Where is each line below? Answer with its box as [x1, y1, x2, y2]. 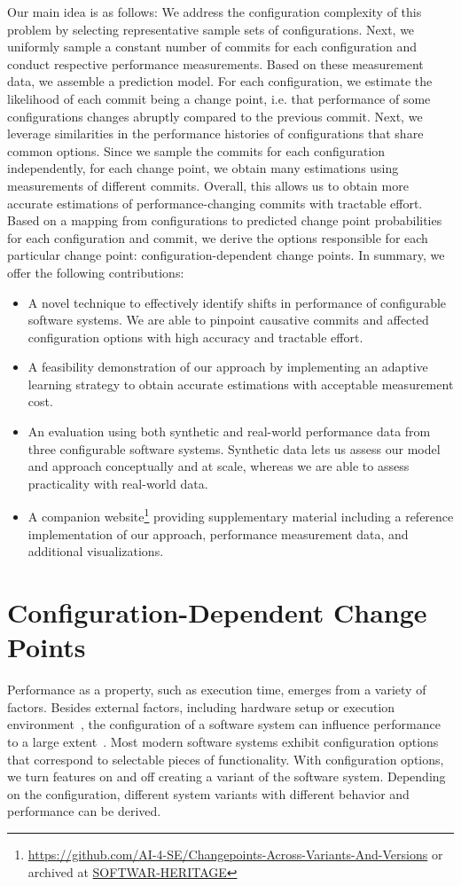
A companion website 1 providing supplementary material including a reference [27, 505, 454, 526]
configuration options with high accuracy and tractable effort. [27, 327, 363, 346]
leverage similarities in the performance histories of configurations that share [7, 124, 424, 143]
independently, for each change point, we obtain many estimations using [7, 159, 399, 177]
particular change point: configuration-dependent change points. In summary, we [7, 246, 445, 264]
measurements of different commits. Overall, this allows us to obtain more [7, 176, 409, 194]
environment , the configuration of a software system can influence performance [7, 715, 441, 733]
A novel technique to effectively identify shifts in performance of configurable [27, 293, 447, 311]
